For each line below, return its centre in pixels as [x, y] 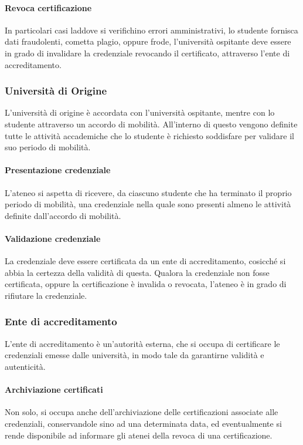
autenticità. [25, 366]
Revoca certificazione [48, 7]
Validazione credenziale [53, 238]
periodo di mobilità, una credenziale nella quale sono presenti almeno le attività [148, 204]
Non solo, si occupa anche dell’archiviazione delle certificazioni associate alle [142, 412]
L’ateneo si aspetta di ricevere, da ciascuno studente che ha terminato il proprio [148, 192]
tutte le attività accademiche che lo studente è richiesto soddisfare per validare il [149, 135]
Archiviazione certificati [54, 390]
